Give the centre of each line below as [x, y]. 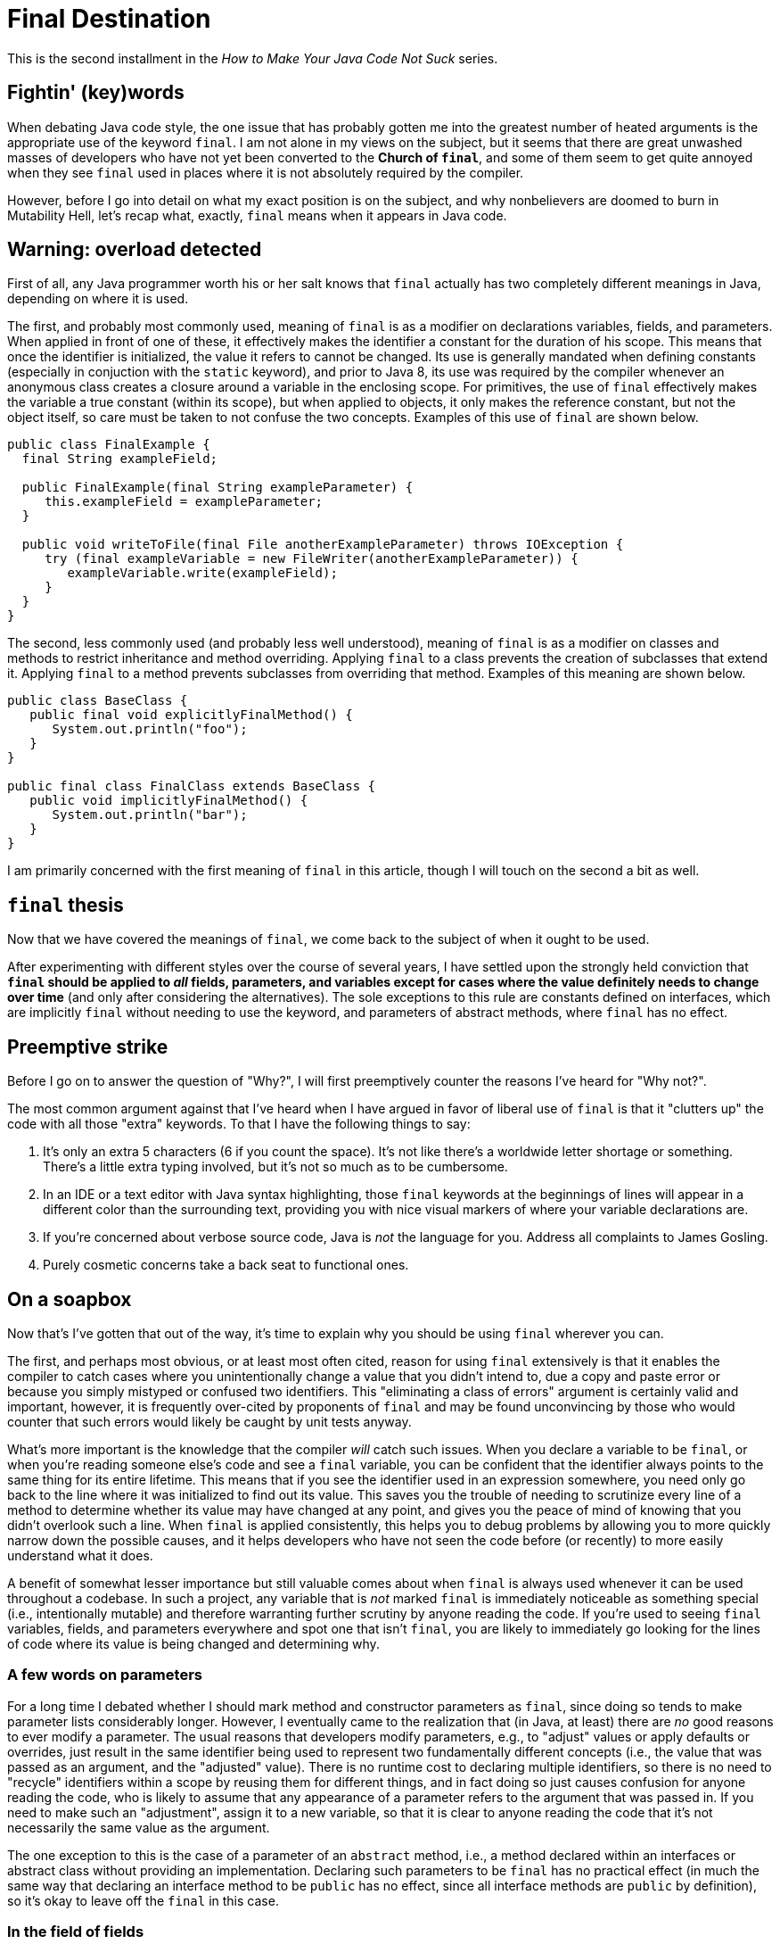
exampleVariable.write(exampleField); [202, 573]
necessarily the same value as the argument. [139, 1827]
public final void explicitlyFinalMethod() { [191, 715]
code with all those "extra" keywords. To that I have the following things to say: [239, 1124]
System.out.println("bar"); [150, 815]
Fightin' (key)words [96, 93]
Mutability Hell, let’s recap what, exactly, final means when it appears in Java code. [257, 215]
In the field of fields [76, 1932]
